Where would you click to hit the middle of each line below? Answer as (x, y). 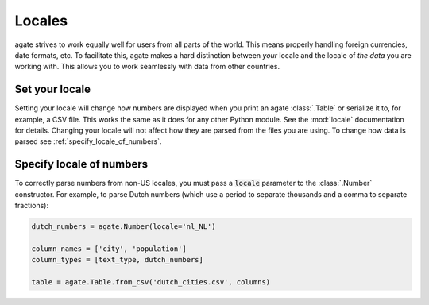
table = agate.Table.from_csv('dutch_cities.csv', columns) (151, 282)
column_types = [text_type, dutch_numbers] (118, 260)
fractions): (32, 206)
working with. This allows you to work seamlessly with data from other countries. (147, 67)
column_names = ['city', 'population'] (109, 249)
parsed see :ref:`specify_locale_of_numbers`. (88, 141)
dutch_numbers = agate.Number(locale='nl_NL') (124, 227)
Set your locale (53, 89)
